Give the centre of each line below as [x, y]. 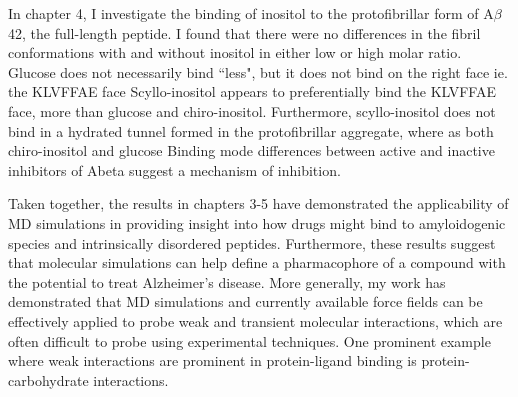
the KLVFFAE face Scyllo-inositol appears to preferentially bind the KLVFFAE [252, 91]
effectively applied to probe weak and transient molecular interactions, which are [255, 320]
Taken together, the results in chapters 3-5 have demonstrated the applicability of [258, 203]
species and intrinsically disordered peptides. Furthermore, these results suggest [252, 242]
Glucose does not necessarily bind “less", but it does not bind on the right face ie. [258, 71]
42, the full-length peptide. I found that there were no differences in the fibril [244, 32]
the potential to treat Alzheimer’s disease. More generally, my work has [227, 281]
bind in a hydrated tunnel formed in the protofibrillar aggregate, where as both [251, 130]
